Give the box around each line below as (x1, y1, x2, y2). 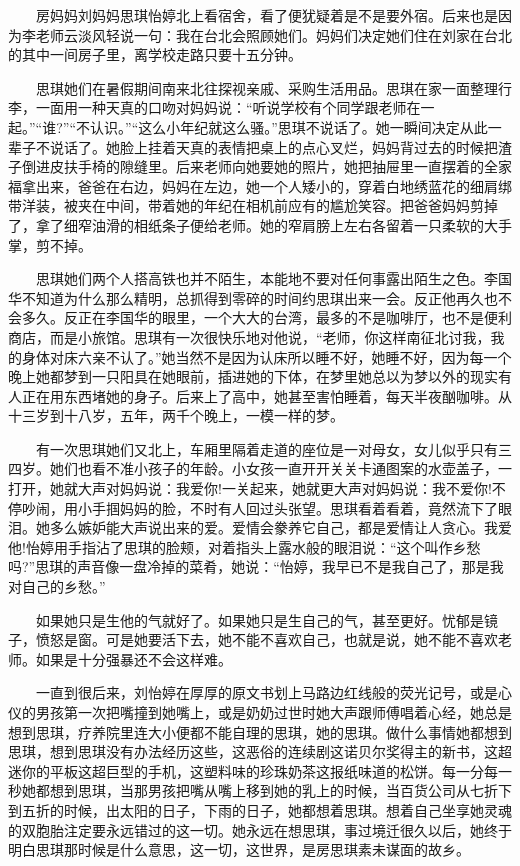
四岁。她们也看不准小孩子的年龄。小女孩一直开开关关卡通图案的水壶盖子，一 (8, 458, 512, 479)
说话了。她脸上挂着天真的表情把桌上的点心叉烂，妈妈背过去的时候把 (49, 136, 498, 157)
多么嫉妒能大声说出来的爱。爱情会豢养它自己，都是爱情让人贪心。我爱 (49, 517, 512, 538)
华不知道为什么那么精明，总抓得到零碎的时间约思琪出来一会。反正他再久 (8, 287, 484, 308)
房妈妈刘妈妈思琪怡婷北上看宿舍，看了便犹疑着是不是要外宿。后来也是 (35, 5, 498, 25)
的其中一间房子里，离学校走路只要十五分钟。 (8, 44, 302, 65)
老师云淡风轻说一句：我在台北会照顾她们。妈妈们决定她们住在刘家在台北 (35, 24, 512, 45)
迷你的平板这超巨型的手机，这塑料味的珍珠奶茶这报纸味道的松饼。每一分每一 (8, 760, 512, 781)
